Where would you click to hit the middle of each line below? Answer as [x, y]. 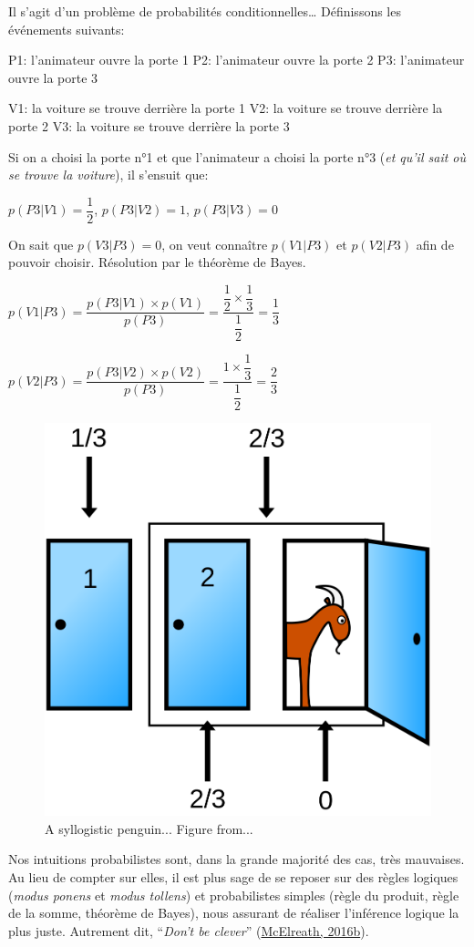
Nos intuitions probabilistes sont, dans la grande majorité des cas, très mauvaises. [237, 859]
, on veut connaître [215, 244]
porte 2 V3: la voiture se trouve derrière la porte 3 [149, 125]
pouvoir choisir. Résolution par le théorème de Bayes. [157, 262]
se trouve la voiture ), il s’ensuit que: [108, 175]
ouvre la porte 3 [53, 77]
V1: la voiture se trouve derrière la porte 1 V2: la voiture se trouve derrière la [226, 108]
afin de [435, 244]
